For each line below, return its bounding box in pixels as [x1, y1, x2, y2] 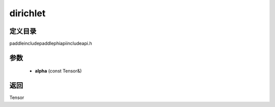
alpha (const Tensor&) [35, 68, 82, 74]
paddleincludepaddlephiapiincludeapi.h [9, 41, 92, 47]
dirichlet [9, 8, 46, 19]
